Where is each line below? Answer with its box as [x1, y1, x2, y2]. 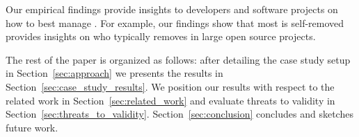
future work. [6, 120, 58, 134]
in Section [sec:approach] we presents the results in [6, 66, 223, 80]
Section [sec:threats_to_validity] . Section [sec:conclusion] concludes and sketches [6, 107, 353, 121]
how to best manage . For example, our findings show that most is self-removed [6, 15, 344, 30]
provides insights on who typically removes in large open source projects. [6, 29, 316, 44]
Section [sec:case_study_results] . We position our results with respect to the [6, 79, 335, 93]
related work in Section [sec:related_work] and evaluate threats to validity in [6, 93, 335, 107]
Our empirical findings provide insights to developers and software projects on [6, 2, 338, 16]
